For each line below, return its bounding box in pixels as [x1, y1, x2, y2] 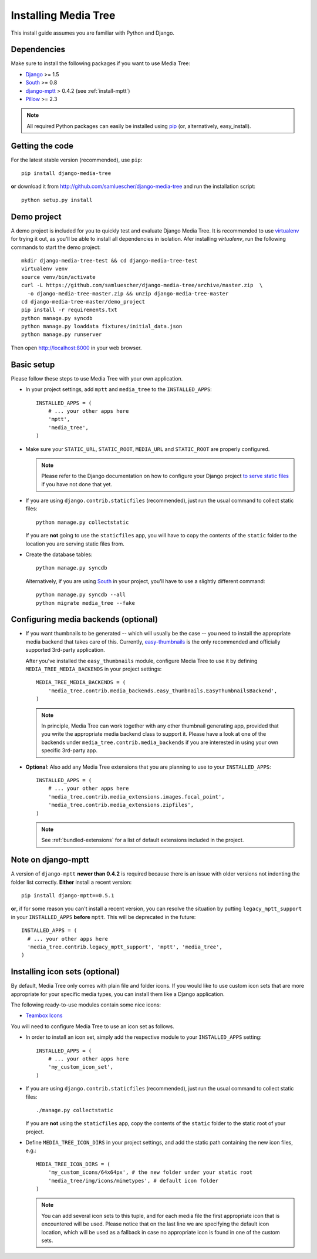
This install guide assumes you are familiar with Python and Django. [11, 29, 174, 36]
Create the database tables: [25, 551, 93, 558]
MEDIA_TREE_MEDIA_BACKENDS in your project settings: [25, 665, 162, 672]
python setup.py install [21, 197, 93, 203]
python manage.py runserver [21, 331, 102, 338]
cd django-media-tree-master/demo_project [21, 298, 146, 305]
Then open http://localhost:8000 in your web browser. [11, 344, 142, 351]
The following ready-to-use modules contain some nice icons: [11, 1001, 161, 1008]
